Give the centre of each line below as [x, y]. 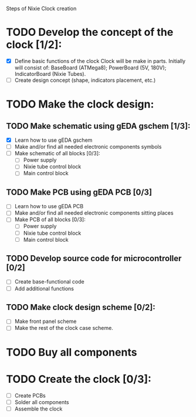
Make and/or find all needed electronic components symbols [88, 147]
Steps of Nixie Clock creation [41, 9]
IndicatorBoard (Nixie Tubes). [50, 74]
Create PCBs [30, 395]
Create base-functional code [49, 282]
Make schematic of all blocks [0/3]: [57, 154]
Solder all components [42, 402]
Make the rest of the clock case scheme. [64, 328]
